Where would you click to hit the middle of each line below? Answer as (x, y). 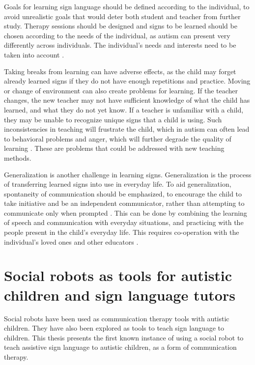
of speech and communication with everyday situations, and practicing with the (124, 222)
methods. (18, 157)
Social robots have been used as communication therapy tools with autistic (117, 318)
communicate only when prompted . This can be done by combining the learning (126, 212)
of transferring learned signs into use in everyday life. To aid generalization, (118, 184)
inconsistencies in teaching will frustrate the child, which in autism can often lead (127, 129)
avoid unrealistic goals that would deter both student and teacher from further (122, 16)
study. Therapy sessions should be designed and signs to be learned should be (121, 26)
